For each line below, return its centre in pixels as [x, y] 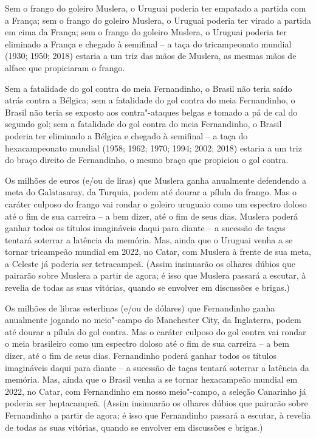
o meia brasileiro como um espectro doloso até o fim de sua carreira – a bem [147, 343]
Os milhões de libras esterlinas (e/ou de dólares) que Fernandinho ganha [140, 308]
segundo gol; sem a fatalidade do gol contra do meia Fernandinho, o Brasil [143, 124]
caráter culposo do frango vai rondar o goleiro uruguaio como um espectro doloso [156, 203]
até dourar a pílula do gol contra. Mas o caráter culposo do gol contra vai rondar [156, 331]
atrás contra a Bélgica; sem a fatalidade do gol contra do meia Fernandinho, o [150, 100]
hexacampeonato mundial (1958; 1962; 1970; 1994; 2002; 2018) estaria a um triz [153, 148]
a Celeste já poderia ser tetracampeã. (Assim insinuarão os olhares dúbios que [150, 263]
